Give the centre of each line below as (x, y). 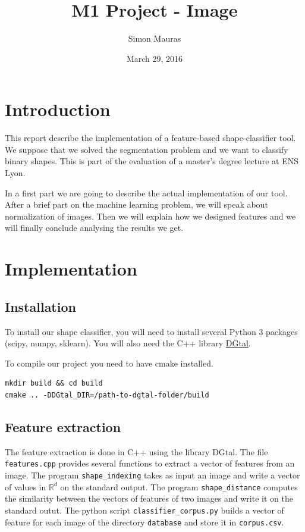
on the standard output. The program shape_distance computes (179, 486)
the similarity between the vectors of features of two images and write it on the (149, 498)
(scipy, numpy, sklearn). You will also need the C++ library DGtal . (128, 343)
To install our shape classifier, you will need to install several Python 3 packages (151, 331)
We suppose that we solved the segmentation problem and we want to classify (147, 149)
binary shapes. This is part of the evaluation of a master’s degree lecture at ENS (152, 161)
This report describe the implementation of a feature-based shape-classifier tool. (150, 138)
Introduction (58, 109)
